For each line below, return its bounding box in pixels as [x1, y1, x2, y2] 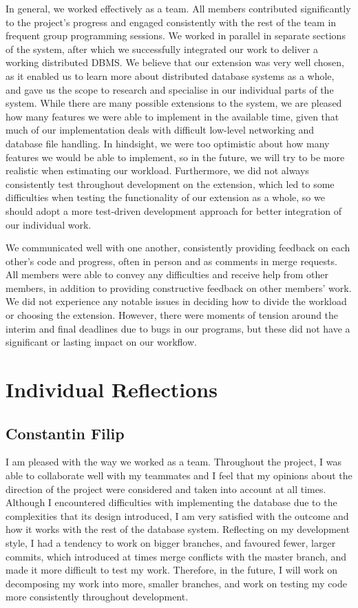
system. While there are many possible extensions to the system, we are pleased [6, 96, 342, 110]
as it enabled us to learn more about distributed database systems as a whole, [6, 68, 335, 83]
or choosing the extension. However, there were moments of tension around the [6, 308, 339, 322]
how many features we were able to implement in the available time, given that [6, 109, 339, 123]
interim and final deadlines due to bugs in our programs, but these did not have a [6, 321, 350, 335]
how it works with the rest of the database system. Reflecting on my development [6, 522, 350, 536]
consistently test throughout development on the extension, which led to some [6, 176, 335, 191]
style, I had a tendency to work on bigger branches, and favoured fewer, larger [6, 535, 336, 549]
